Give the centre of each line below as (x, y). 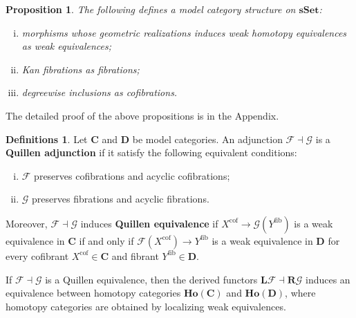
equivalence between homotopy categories (93, 293)
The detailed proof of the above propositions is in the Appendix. (142, 115)
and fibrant (135, 255)
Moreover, (27, 223)
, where (300, 293)
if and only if (106, 240)
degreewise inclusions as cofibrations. (100, 92)
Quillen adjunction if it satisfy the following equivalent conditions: (151, 152)
